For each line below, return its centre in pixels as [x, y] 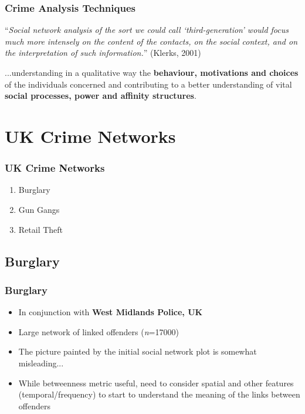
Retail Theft [41, 229]
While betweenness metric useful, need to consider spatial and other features [156, 383]
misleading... [41, 363]
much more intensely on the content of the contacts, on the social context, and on [151, 41]
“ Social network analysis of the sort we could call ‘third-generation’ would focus [147, 30]
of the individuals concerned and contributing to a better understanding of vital [148, 84]
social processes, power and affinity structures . [101, 96]
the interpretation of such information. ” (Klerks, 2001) [103, 53]
